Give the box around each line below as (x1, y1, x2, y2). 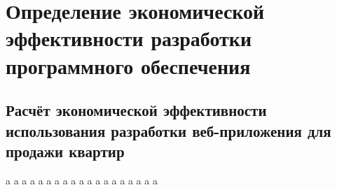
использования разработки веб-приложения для (6, 119, 331, 141)
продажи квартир (6, 140, 125, 161)
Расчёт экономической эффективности (6, 99, 267, 121)
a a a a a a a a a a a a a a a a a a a (6, 173, 158, 187)
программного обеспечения (6, 51, 251, 80)
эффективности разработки (6, 24, 252, 52)
